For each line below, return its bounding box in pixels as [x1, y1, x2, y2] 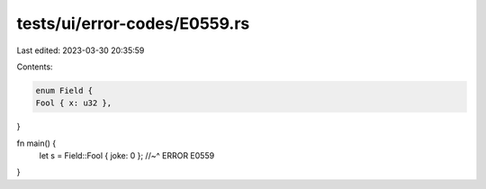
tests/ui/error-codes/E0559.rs [16, 13, 250, 33]
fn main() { [16, 138, 57, 148]
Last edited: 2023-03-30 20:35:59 [16, 45, 145, 56]
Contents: [16, 61, 53, 72]
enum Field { [35, 85, 94, 95]
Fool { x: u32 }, [35, 98, 112, 108]
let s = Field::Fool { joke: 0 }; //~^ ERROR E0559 [39, 150, 215, 161]
